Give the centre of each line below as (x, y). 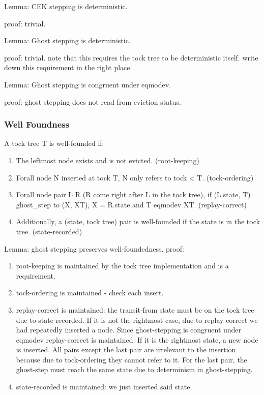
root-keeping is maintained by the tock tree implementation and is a (122, 266)
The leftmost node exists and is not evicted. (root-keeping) (108, 160)
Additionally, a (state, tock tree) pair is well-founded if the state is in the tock (138, 221)
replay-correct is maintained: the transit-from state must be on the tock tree (135, 309)
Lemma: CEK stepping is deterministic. (66, 6)
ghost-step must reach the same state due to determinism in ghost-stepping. (134, 369)
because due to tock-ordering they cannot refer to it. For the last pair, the (131, 359)
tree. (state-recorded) (49, 231)
